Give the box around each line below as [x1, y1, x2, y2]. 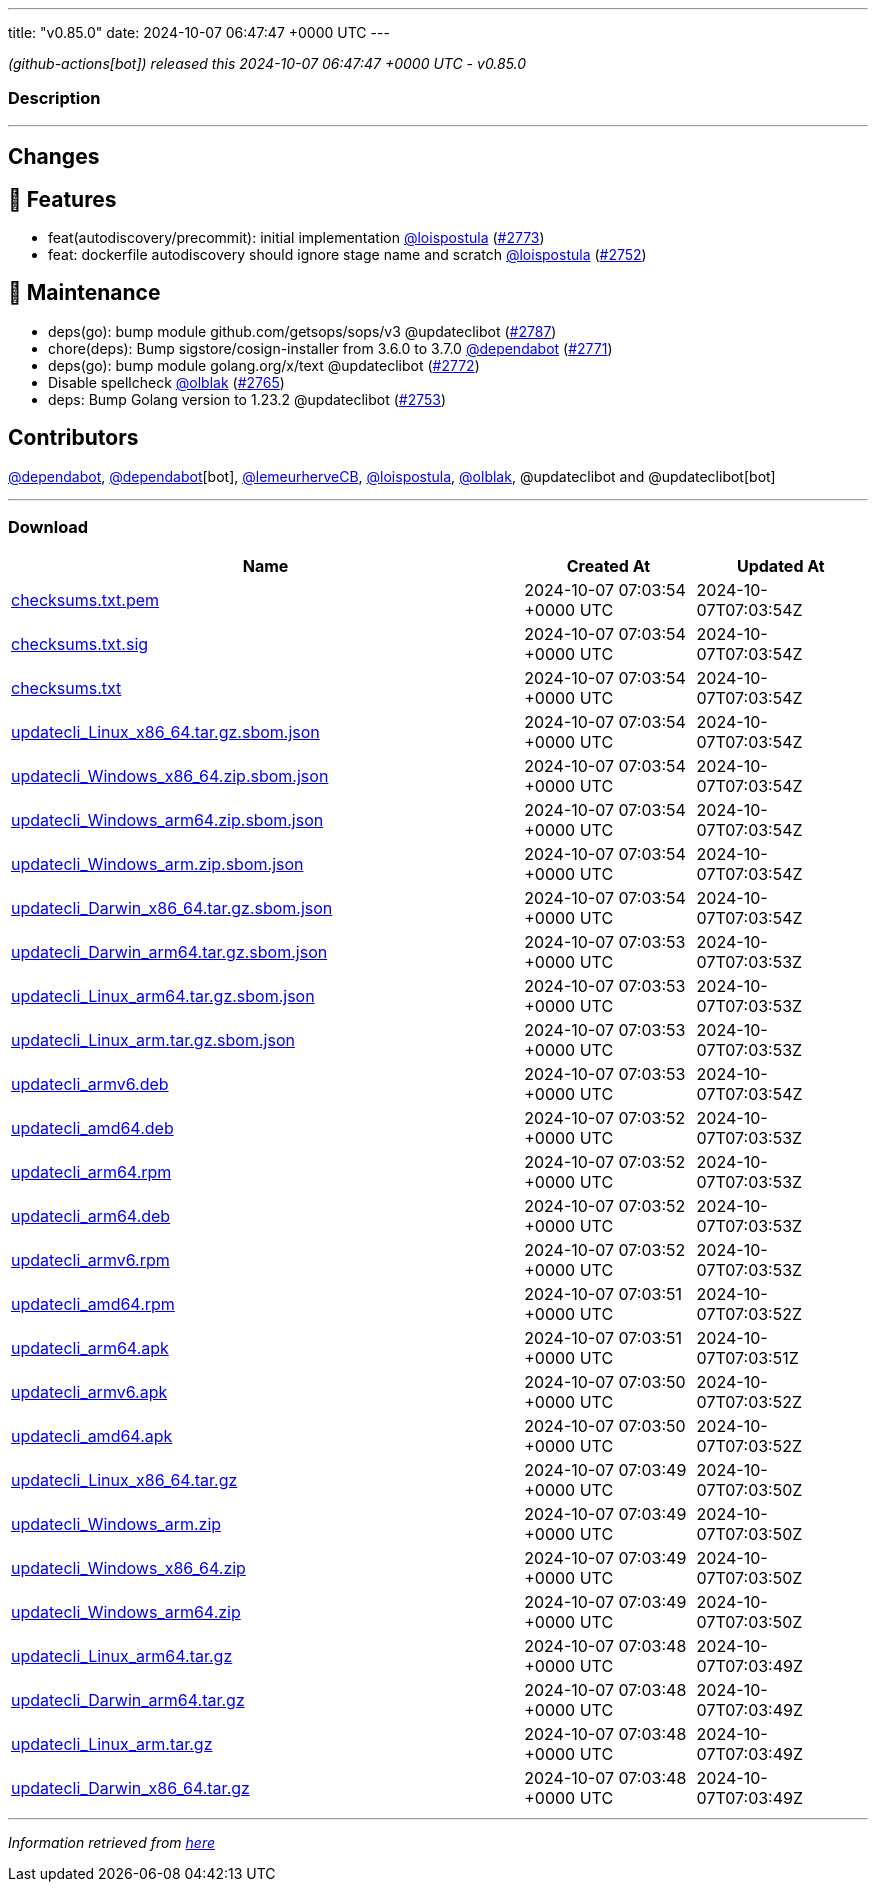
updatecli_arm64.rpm [11, 1162, 172, 1183]
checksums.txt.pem [11, 590, 160, 611]
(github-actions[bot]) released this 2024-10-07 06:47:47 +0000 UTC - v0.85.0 [8, 55, 527, 72]
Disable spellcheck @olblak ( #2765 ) [48, 373, 285, 391]
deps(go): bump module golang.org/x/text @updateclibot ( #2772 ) [48, 356, 480, 374]
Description [8, 88, 101, 109]
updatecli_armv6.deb [11, 1074, 169, 1095]
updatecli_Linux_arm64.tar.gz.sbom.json [11, 986, 315, 1007]
